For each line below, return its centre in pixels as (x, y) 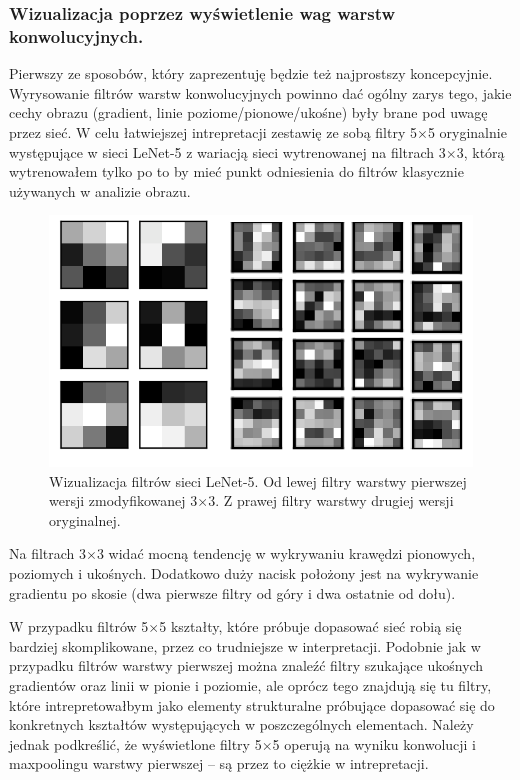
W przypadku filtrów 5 (79, 626)
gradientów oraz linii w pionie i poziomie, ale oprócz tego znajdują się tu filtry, (250, 684)
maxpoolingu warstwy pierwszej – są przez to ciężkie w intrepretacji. (219, 763)
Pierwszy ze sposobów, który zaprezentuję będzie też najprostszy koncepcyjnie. (251, 73)
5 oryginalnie (467, 131)
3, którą (480, 151)
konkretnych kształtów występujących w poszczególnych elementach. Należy (241, 724)
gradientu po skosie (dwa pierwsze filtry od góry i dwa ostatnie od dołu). (232, 592)
